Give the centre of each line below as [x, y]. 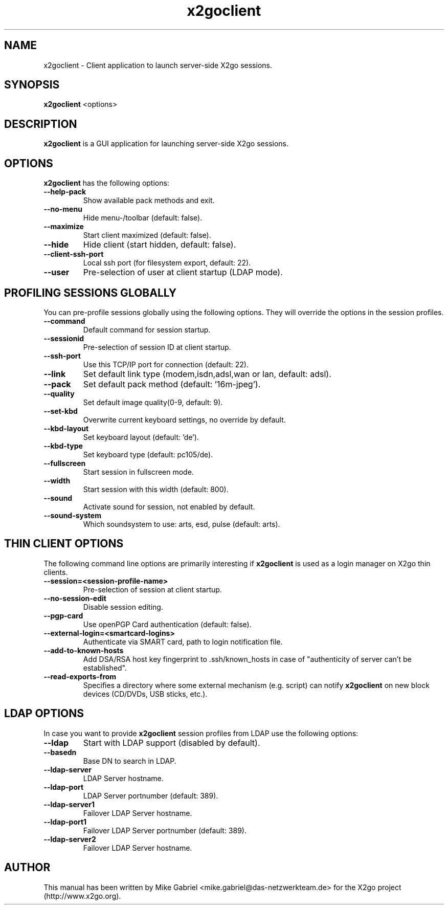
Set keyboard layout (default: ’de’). [141, 437]
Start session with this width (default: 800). [156, 489]
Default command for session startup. [147, 329]
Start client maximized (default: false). [147, 235]
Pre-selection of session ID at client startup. [157, 347]
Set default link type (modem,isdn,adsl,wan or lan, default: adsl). [207, 374]
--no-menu [63, 209]
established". [105, 668]
